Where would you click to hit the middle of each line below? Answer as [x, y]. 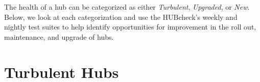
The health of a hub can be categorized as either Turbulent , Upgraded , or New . [127, 7]
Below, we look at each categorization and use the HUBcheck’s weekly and [121, 17]
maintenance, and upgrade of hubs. [59, 36]
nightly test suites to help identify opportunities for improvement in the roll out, [130, 27]
